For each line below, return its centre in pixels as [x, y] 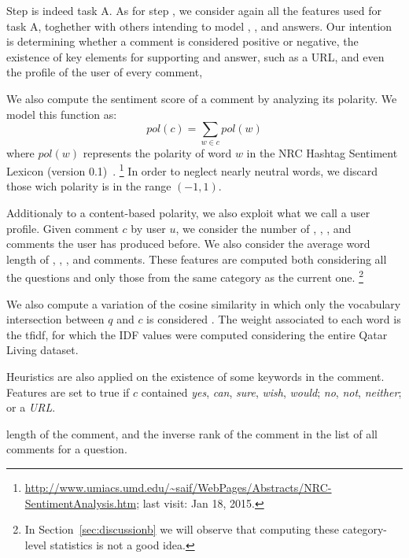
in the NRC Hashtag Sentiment [322, 152]
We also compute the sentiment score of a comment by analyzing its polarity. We [202, 98]
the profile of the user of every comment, [105, 72]
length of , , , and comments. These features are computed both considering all [197, 259]
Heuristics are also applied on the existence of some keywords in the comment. [195, 376]
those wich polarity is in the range [89, 186]
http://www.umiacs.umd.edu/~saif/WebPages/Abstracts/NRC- [178, 487]
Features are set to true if [68, 392]
